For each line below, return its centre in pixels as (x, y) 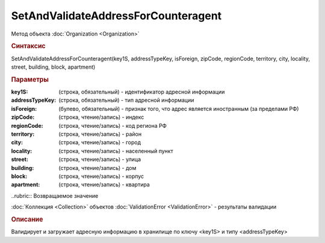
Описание (27, 219)
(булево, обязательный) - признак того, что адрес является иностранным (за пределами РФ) (179, 109)
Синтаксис (28, 46)
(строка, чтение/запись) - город (100, 142)
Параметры (30, 80)
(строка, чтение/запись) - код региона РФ (113, 125)
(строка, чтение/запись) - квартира (104, 185)
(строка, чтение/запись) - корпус (101, 176)
